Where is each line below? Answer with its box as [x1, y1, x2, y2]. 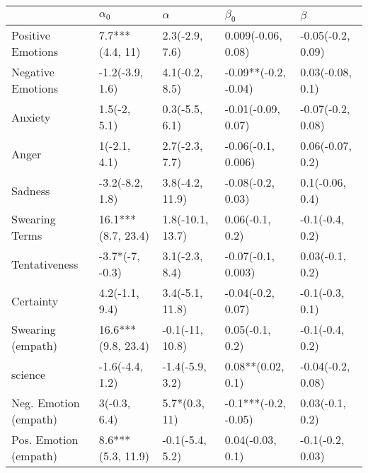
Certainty [11, 292, 59, 309]
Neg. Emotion [11, 395, 80, 411]
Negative [11, 64, 54, 81]
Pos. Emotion [11, 431, 79, 448]
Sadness [11, 182, 50, 199]
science [11, 366, 46, 383]
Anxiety [11, 108, 51, 125]
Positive [11, 27, 50, 44]
